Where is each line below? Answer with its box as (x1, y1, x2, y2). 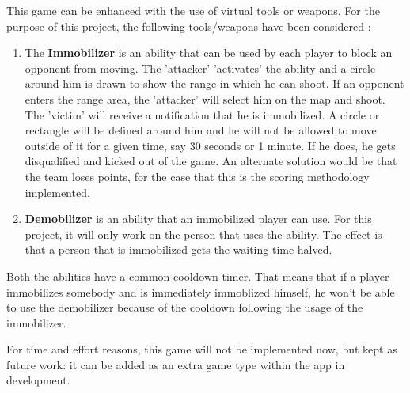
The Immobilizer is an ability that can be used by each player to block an (25, 44, 393, 61)
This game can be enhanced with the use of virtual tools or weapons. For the (6, 2, 380, 18)
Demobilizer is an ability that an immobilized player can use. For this (25, 210, 372, 227)
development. (6, 372, 70, 388)
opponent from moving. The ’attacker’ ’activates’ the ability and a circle (25, 59, 376, 76)
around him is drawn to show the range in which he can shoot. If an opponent (25, 75, 404, 92)
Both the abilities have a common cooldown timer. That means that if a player (6, 267, 389, 284)
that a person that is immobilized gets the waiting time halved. (25, 241, 332, 258)
